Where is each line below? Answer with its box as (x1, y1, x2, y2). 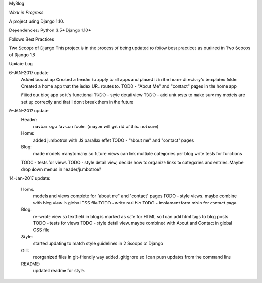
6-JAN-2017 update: (9, 70, 50, 76)
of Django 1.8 (9, 52, 36, 58)
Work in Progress (9, 10, 44, 16)
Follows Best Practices (9, 36, 54, 42)
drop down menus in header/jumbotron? (21, 166, 102, 172)
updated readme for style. (33, 267, 85, 273)
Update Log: (9, 61, 34, 66)
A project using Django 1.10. (9, 18, 64, 24)
